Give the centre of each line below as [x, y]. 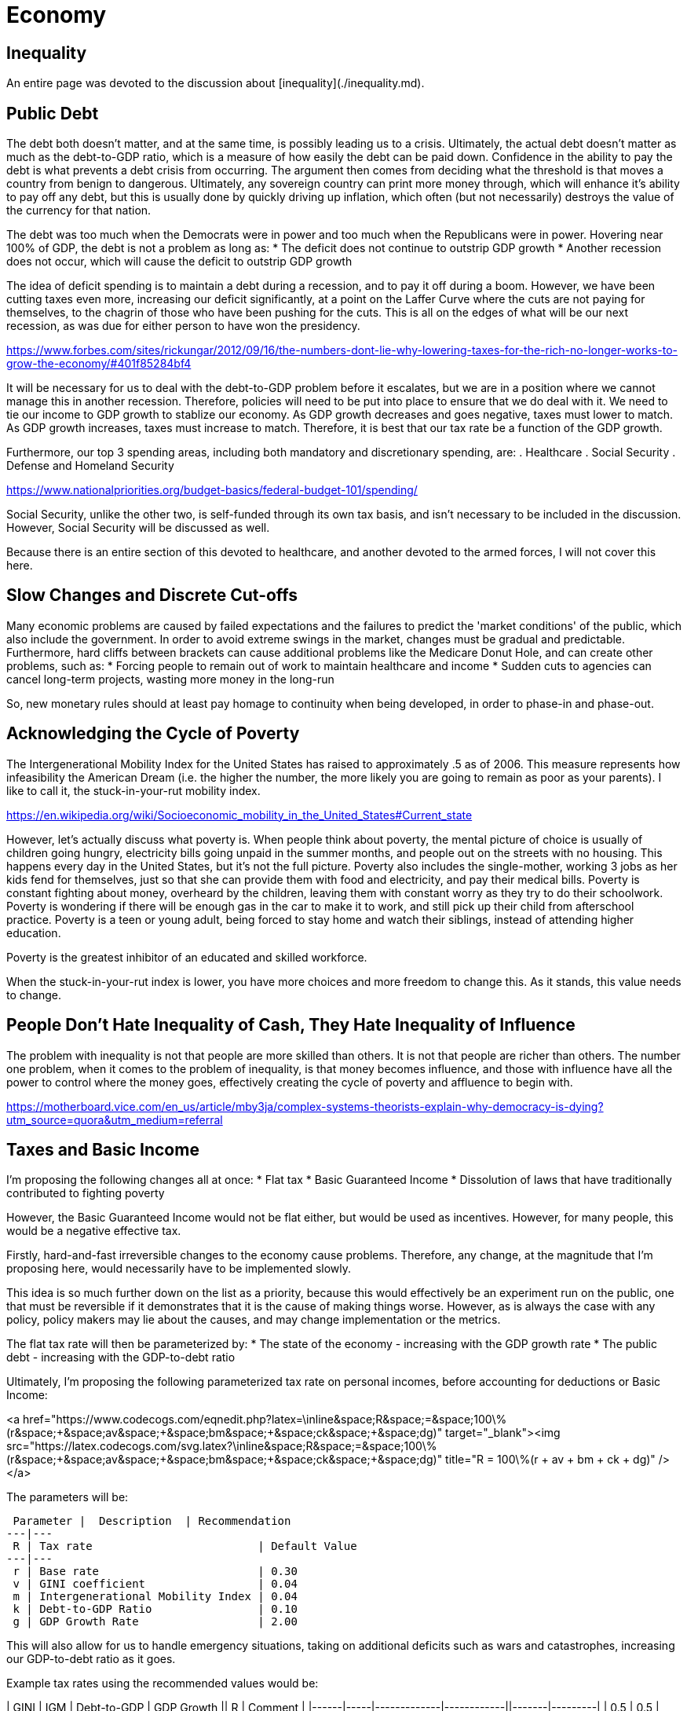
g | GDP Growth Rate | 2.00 [155, 1622]
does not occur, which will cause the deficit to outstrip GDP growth [179, 262]
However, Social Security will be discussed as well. [138, 528]
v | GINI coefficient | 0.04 [155, 1584]
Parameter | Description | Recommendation [152, 1521]
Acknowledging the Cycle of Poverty [153, 734]
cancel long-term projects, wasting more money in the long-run [170, 679]
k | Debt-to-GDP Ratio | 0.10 [155, 1609]
